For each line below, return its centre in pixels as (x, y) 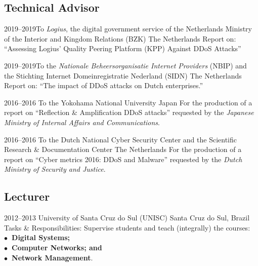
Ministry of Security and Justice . (55, 169)
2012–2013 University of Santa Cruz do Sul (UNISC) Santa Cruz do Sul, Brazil (127, 218)
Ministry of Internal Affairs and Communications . (82, 122)
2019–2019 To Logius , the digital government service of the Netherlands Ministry (128, 29)
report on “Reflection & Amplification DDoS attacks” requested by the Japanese (129, 112)
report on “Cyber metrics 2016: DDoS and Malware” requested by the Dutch (123, 159)
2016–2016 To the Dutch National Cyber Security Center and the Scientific (120, 139)
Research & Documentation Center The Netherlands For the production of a (123, 149)
